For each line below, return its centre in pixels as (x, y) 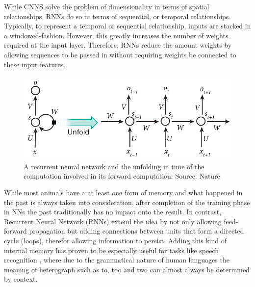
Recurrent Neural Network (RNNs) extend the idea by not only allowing (113, 221)
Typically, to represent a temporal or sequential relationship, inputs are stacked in (127, 26)
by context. (21, 279)
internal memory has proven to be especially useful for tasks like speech (112, 250)
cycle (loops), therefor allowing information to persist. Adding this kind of (115, 241)
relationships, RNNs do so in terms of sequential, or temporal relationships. (117, 16)
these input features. (35, 64)
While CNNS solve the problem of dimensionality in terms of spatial (107, 6)
